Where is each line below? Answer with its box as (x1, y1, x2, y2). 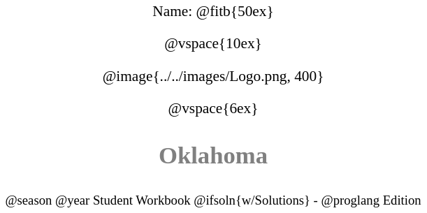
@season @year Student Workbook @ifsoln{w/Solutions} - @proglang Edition (5, 193, 421, 208)
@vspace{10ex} (164, 35, 262, 52)
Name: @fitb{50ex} (152, 3, 274, 20)
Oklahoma (159, 141, 268, 168)
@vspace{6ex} (168, 99, 259, 117)
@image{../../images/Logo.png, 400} (102, 67, 324, 85)
